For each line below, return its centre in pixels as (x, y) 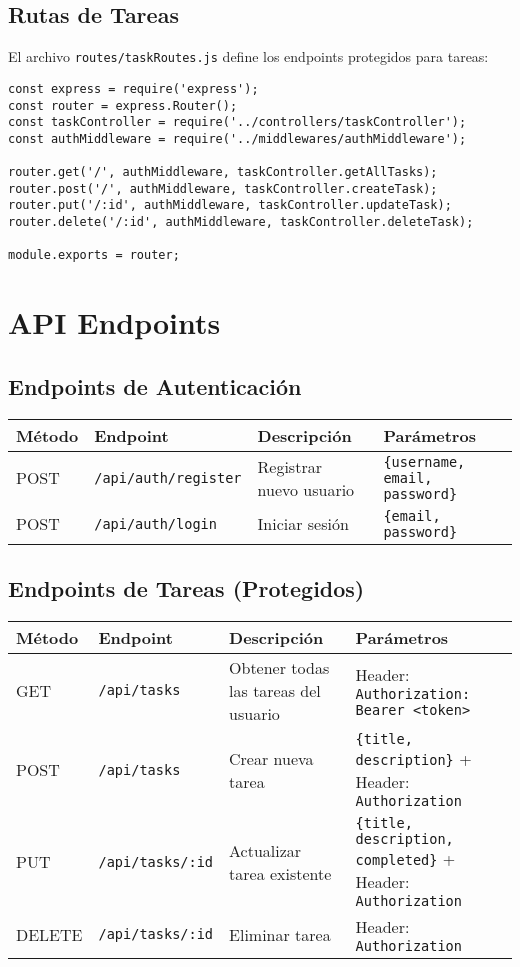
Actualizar (265, 850)
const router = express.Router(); (123, 105)
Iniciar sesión (303, 524)
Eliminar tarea (280, 934)
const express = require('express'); (133, 88)
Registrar (289, 466)
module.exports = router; (94, 255)
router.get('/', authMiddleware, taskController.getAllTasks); (223, 172)
